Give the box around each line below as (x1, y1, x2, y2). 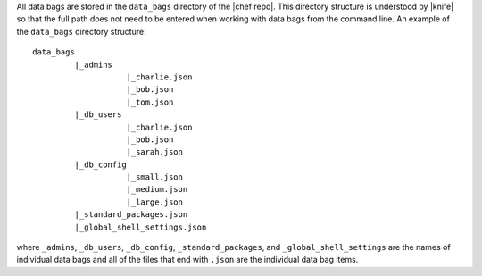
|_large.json (126, 197, 183, 207)
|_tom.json (126, 96, 174, 107)
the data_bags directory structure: (16, 26, 146, 37)
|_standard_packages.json (74, 210, 188, 220)
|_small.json (126, 172, 183, 182)
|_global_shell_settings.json (74, 222, 207, 232)
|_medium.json (126, 184, 188, 195)
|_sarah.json (126, 147, 183, 157)
